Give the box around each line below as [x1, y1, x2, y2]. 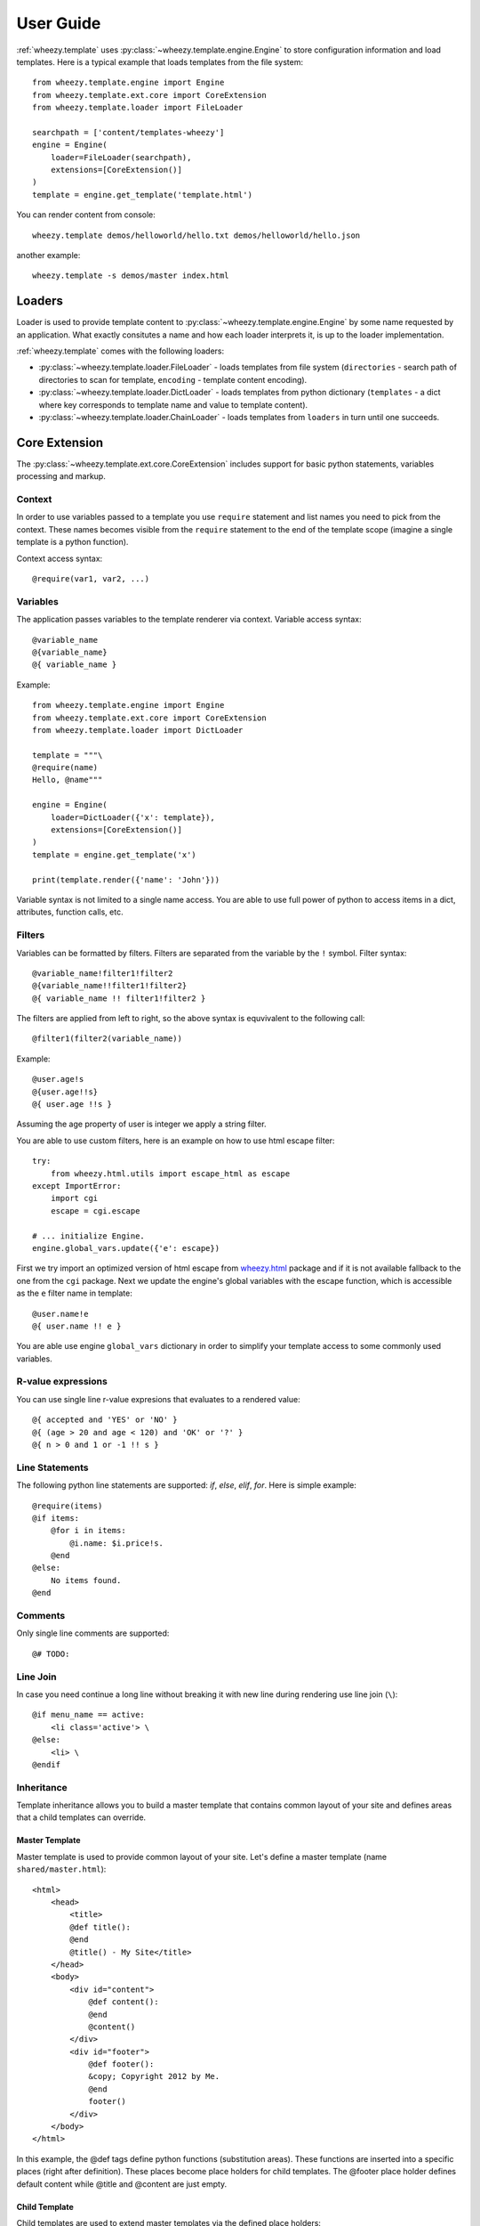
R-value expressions [16, 1376, 108, 1388]
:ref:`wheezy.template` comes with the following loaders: [16, 345, 225, 356]
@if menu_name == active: [32, 1710, 146, 1720]
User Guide [16, 13, 101, 33]
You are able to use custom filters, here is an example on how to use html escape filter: [16, 1135, 335, 1146]
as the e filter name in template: [16, 1288, 132, 1299]
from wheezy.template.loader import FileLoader [32, 102, 244, 113]
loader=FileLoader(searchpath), [50, 152, 192, 162]
